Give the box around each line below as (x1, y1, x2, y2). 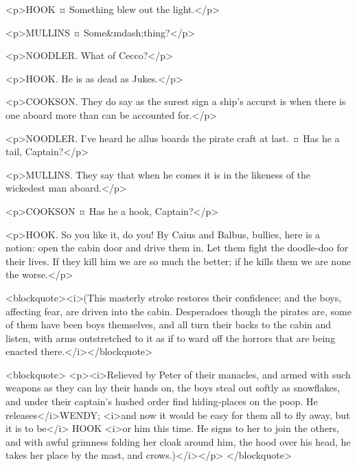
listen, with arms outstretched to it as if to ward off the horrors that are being (5, 330, 336, 345)
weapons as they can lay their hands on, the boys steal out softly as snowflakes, (5, 380, 341, 395)
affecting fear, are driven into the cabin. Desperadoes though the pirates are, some (5, 304, 352, 318)
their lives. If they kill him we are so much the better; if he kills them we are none (5, 253, 352, 268)
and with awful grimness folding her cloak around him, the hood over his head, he (5, 434, 351, 448)
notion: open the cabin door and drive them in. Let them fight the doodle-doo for (5, 240, 349, 255)
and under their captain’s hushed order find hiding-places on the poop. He (5, 394, 318, 409)
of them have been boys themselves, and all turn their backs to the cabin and (5, 317, 332, 332)
